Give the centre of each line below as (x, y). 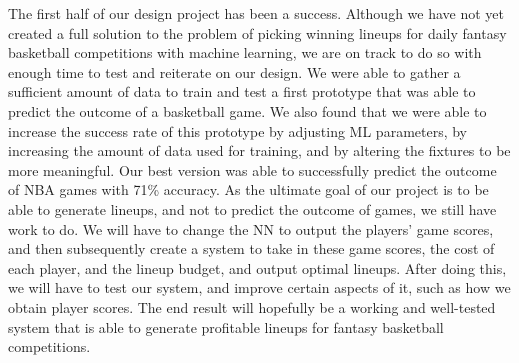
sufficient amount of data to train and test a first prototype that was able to (242, 91)
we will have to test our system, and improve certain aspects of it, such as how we (259, 287)
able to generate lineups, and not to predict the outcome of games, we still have (252, 208)
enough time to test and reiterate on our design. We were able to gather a (234, 71)
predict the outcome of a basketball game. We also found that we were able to (247, 110)
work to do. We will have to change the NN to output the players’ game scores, (251, 228)
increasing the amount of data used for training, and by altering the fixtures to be (259, 150)
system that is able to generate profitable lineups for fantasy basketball (226, 326)
